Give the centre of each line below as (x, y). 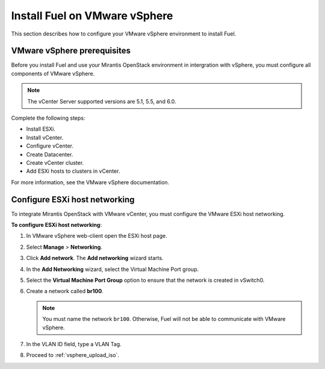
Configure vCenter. (50, 146)
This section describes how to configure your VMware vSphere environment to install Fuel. (124, 34)
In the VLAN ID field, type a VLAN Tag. (74, 344)
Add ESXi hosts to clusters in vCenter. (73, 171)
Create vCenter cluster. (55, 163)
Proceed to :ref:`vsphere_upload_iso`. (73, 355)
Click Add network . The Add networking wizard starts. (95, 258)
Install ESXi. (41, 129)
